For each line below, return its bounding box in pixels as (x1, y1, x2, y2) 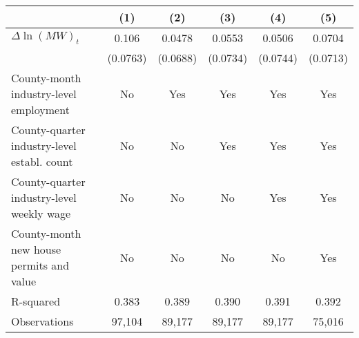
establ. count (11, 153, 73, 169)
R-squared (11, 293, 61, 309)
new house (11, 241, 61, 257)
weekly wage (11, 205, 71, 221)
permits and (11, 257, 70, 273)
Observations (11, 313, 74, 329)
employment (11, 102, 70, 118)
